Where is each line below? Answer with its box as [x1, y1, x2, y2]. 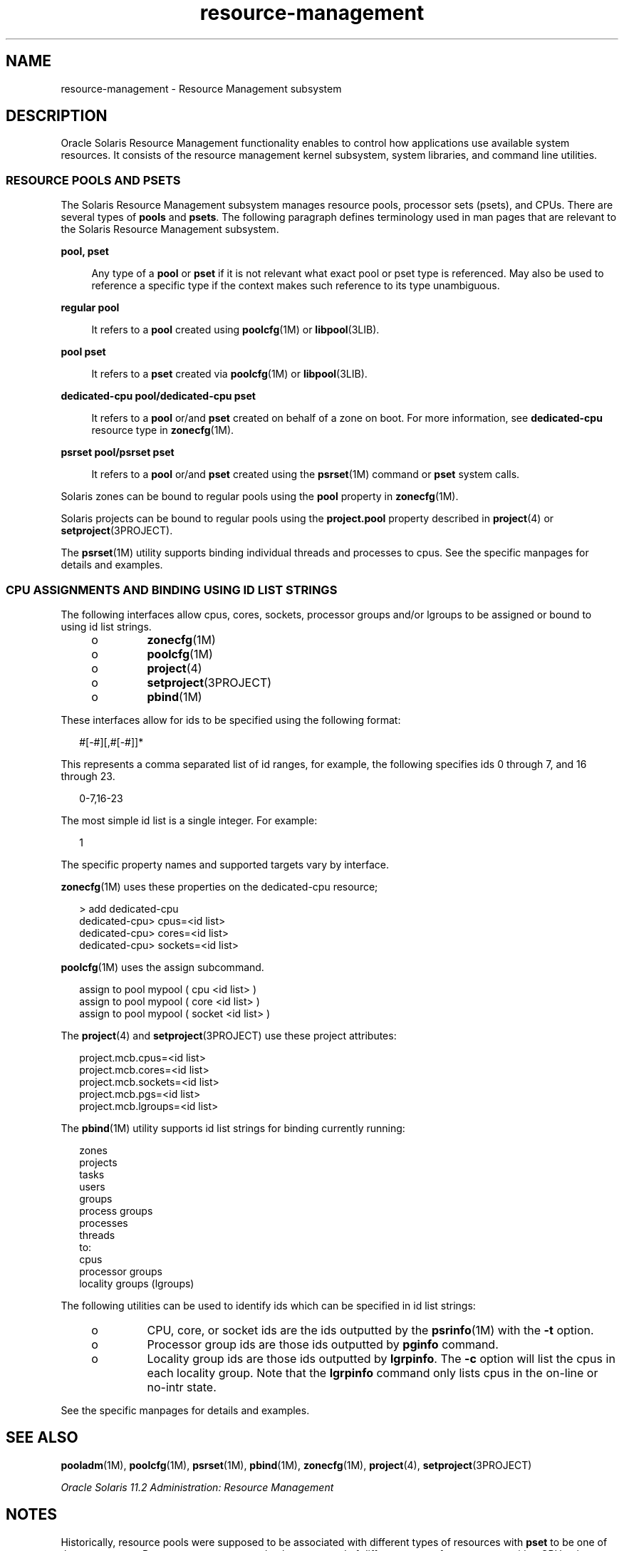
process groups [79, 1204, 153, 1217]
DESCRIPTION [6, 107, 108, 125]
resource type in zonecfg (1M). [91, 424, 234, 437]
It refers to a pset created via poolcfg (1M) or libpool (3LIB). [91, 368, 368, 380]
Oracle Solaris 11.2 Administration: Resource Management [61, 1480, 334, 1493]
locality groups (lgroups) [79, 1277, 194, 1290]
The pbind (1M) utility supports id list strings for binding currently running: [61, 1121, 405, 1134]
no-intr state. [147, 1379, 217, 1394]
